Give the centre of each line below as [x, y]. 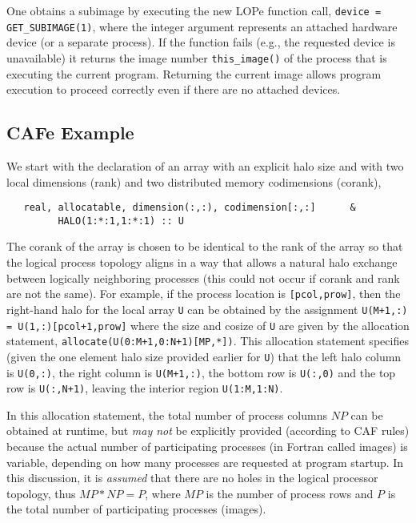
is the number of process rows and [290, 493]
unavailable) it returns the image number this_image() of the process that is [197, 57]
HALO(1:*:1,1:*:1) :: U [121, 221]
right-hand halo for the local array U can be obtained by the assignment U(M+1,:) [207, 309]
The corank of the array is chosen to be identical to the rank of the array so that [205, 246]
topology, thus [41, 493]
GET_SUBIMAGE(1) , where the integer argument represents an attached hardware [202, 26]
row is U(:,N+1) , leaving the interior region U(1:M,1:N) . [145, 388]
